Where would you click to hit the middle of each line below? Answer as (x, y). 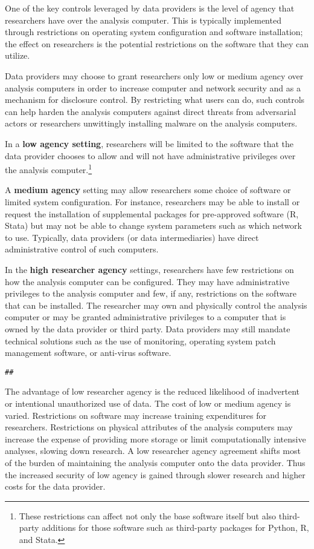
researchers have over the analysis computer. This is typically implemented (143, 20)
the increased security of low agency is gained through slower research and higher (155, 474)
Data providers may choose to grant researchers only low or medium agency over (154, 75)
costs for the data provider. (55, 486)
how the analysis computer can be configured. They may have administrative (147, 281)
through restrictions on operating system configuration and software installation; (154, 32)
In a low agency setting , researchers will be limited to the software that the (149, 143)
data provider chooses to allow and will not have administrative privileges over (150, 155)
